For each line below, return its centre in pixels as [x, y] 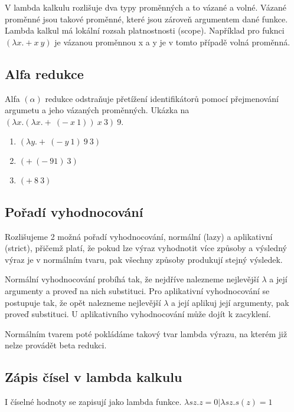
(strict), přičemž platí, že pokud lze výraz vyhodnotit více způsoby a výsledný [146, 248]
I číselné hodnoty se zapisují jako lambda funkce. [93, 402]
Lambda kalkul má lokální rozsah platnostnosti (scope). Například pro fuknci [145, 30]
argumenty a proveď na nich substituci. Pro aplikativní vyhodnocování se [137, 290]
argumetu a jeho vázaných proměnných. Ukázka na [97, 110]
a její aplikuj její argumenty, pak [230, 302]
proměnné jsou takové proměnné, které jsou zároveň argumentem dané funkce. [146, 19]
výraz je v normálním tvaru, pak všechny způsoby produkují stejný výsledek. [144, 259]
